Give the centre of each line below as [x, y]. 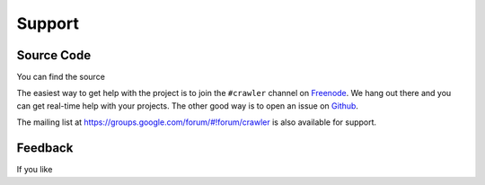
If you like [35, 170]
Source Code [54, 55]
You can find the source [61, 77]
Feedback [45, 148]
